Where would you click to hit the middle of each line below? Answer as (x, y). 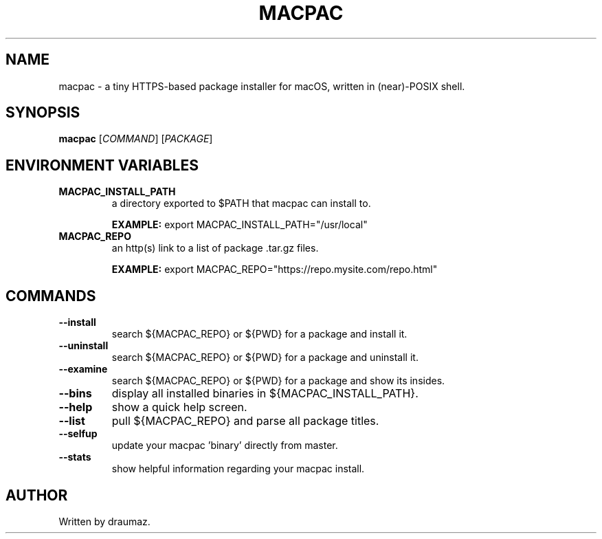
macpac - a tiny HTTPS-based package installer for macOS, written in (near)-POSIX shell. (262, 86)
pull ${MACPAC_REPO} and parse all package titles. (245, 421)
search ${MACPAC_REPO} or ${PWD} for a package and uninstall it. (265, 357)
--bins (75, 394)
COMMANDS (51, 296)
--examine (83, 369)
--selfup (78, 434)
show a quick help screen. (179, 407)
